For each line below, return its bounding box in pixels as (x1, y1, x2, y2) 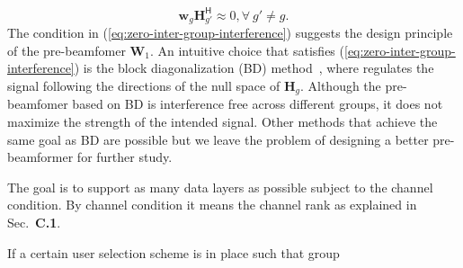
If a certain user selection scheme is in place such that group (7, 243, 340, 262)
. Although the (299, 76, 381, 95)
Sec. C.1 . (7, 213, 61, 232)
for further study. (76, 147, 173, 166)
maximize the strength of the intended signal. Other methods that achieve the (7, 112, 438, 131)
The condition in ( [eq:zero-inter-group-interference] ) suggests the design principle (7, 23, 453, 42)
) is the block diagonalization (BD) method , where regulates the (74, 58, 434, 77)
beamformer (7, 147, 74, 166)
